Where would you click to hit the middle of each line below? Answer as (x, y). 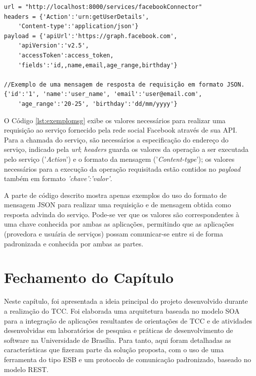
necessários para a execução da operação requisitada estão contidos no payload (122, 168)
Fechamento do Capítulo (89, 277)
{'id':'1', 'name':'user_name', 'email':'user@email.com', (103, 94)
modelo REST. (26, 369)
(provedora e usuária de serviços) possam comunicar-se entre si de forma (114, 234)
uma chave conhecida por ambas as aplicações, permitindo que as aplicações (119, 224)
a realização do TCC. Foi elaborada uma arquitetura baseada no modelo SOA (122, 310)
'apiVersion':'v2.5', (53, 46)
